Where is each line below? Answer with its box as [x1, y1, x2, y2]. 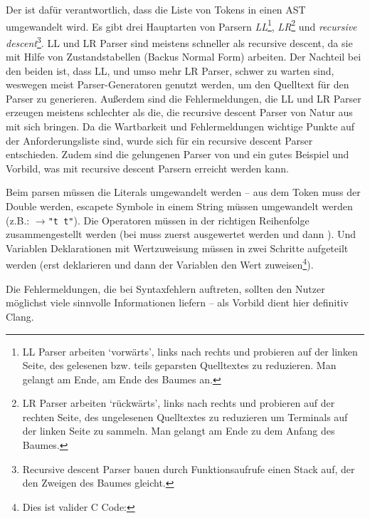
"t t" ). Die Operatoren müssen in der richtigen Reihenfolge [48, 212, 310, 227]
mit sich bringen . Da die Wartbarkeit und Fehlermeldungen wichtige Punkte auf [6, 119, 355, 134]
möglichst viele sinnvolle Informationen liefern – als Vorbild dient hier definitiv [6, 295, 349, 310]
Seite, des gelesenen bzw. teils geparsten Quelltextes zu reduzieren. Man [22, 358, 337, 373]
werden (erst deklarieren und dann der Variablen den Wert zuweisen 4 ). [6, 255, 314, 272]
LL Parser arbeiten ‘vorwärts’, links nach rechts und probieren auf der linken [22, 343, 358, 358]
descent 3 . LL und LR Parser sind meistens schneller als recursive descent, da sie [6, 33, 353, 50]
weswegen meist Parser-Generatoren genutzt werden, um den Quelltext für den [6, 77, 349, 92]
